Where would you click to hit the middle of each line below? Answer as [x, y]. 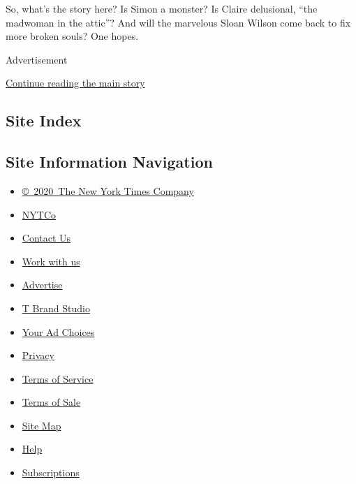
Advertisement [37, 59]
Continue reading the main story [75, 83]
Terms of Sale [51, 402]
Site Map [42, 425]
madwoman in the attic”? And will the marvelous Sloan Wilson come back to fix [178, 22]
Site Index [44, 120]
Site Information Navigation [109, 162]
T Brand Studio [56, 308]
